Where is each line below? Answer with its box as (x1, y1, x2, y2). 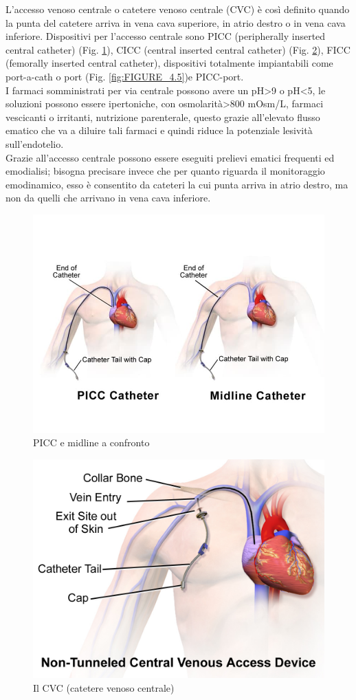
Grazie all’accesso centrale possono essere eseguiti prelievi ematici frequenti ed (5, 150, 335, 164)
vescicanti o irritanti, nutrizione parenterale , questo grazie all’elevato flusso (5, 109, 320, 124)
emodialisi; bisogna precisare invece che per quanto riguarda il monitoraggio (5, 164, 325, 178)
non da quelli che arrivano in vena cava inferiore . (5, 190, 211, 205)
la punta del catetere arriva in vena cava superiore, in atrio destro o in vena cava (5, 15, 346, 30)
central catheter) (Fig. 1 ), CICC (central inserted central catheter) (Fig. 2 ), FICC (5, 42, 351, 56)
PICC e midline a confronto (33, 435, 150, 450)
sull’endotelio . (5, 136, 64, 151)
